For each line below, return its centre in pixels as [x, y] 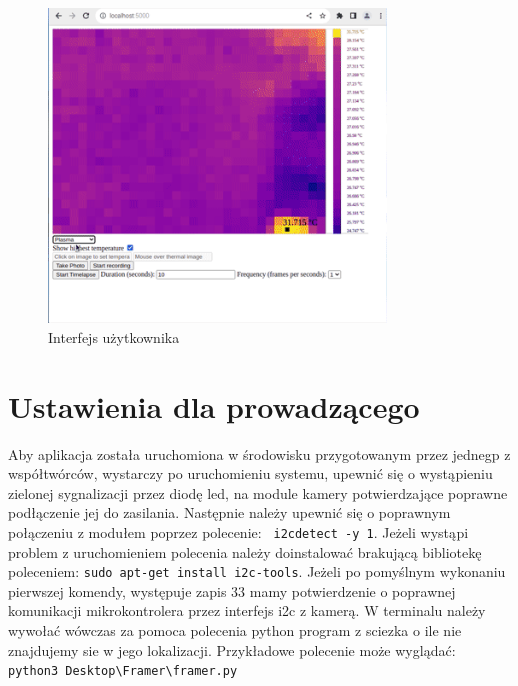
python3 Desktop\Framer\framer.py [123, 671]
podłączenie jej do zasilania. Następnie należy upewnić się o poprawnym [229, 512]
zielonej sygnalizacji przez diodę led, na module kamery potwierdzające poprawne [258, 492]
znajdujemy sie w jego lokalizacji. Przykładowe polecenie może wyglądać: [232, 649]
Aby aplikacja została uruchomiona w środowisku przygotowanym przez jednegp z [259, 453]
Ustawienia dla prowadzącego [214, 405]
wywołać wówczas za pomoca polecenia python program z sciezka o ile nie [235, 630]
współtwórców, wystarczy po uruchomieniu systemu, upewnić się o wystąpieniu [250, 473]
